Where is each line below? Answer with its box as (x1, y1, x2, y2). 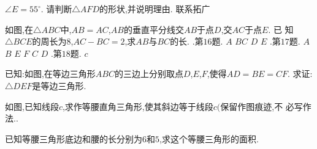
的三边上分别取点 (114, 67, 183, 80)
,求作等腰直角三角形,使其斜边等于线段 (62, 100, 213, 112)
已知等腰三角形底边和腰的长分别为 (5, 132, 142, 145)
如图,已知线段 (5, 100, 59, 112)
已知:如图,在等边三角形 (5, 67, 96, 80)
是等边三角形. (32, 79, 86, 92)
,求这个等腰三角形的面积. (159, 132, 259, 145)
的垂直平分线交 (123, 23, 184, 35)
